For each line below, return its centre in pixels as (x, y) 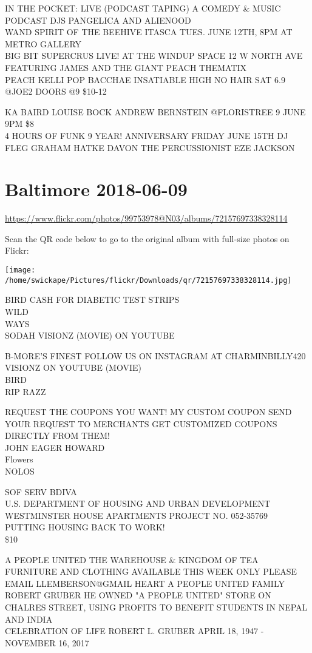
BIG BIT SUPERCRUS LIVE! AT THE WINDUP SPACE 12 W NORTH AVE (154, 56)
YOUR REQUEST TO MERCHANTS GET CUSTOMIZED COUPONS (141, 423)
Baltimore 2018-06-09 (96, 189)
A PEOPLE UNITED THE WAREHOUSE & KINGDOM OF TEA (132, 559)
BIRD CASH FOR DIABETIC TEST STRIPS (92, 299)
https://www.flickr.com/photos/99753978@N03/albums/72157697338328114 (146, 218)
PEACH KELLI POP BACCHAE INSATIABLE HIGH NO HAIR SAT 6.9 (145, 79)
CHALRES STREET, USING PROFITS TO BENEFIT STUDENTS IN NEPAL (156, 607)
